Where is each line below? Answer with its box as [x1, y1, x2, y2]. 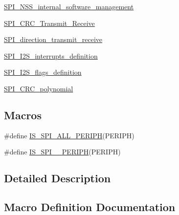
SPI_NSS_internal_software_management [4, 1, 134, 11]
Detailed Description [4, 171, 111, 186]
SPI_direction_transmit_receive [4, 34, 103, 44]
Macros [4, 107, 42, 122]
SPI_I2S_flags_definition [4, 67, 82, 77]
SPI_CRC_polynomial [4, 83, 73, 93]
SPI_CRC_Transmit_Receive [4, 18, 95, 28]
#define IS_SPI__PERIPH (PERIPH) [4, 147, 121, 157]
